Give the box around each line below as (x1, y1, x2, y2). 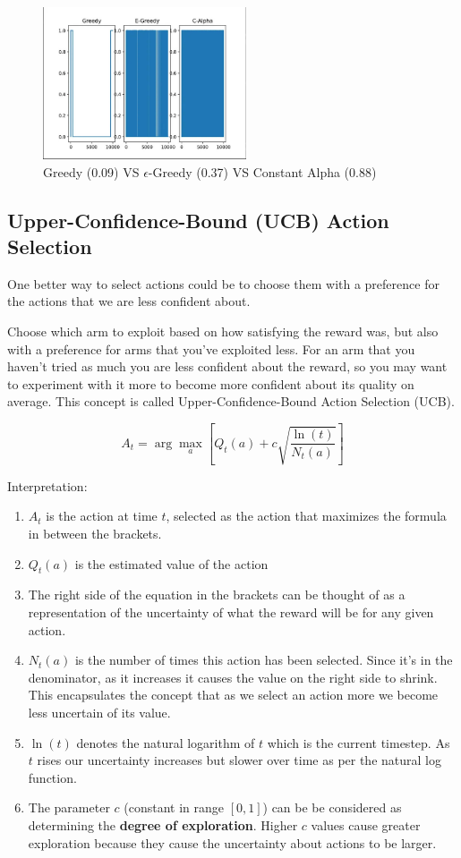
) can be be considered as (262, 798, 402, 817)
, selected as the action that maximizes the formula (166, 506, 447, 525)
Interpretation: (7, 476, 88, 495)
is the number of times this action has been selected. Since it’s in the (74, 650, 453, 669)
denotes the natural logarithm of (76, 733, 255, 752)
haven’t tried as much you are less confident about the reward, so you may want (7, 357, 448, 376)
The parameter (28, 798, 110, 817)
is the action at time (46, 506, 158, 525)
